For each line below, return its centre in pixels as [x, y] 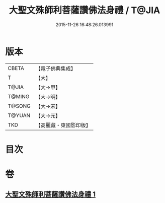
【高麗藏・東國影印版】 [63, 125]
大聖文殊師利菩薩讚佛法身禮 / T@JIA [85, 10]
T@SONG [19, 106]
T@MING [19, 96]
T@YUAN [19, 115]
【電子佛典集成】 [56, 69]
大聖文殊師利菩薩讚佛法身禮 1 [51, 194]
